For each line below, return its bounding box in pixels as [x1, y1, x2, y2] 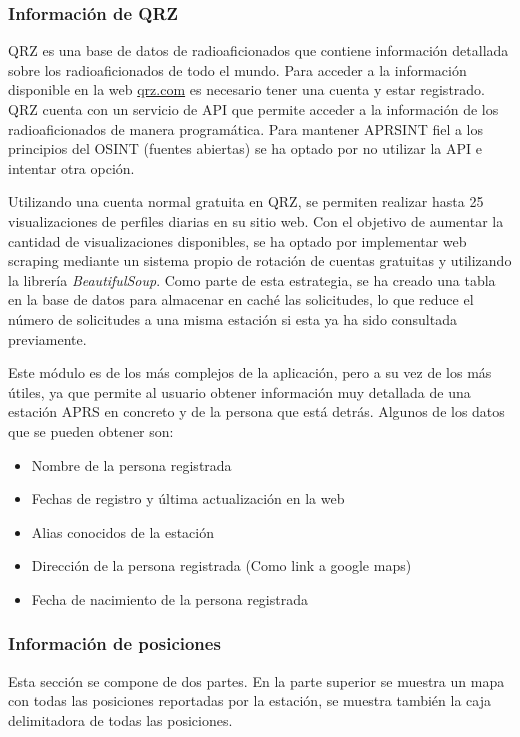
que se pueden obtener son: [8, 420, 174, 441]
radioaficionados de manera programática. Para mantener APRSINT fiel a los [8, 118, 484, 139]
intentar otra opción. [8, 157, 135, 178]
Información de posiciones [8, 631, 221, 656]
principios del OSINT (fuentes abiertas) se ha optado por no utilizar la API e [8, 138, 482, 159]
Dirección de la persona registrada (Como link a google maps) [31, 555, 412, 576]
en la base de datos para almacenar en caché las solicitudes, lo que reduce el [8, 289, 474, 310]
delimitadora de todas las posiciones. [8, 709, 233, 730]
